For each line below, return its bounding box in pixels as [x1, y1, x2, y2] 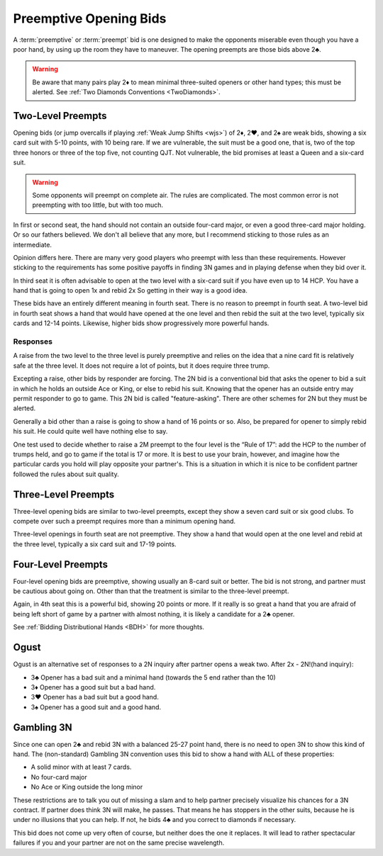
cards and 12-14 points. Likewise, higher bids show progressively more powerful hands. [13, 319, 270, 327]
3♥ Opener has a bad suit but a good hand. [30, 693, 159, 702]
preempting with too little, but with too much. [32, 201, 163, 209]
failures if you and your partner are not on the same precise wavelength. [13, 838, 225, 847]
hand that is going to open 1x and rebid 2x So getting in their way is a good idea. [13, 286, 248, 295]
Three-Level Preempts [13, 488, 115, 500]
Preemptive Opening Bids [13, 11, 167, 26]
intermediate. [13, 240, 52, 249]
